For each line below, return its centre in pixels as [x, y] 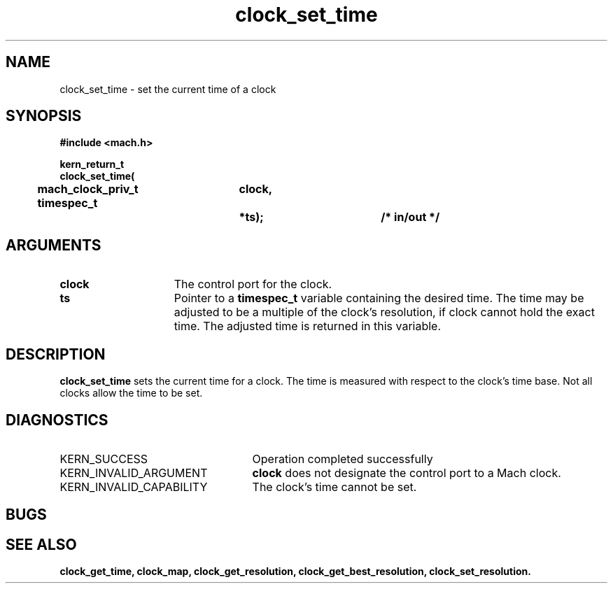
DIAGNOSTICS [57, 420]
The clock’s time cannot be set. [334, 487]
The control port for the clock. [253, 284]
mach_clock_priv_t [88, 189]
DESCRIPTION [56, 354]
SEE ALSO [41, 544]
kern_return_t [92, 164]
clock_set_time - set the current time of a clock [168, 89]
